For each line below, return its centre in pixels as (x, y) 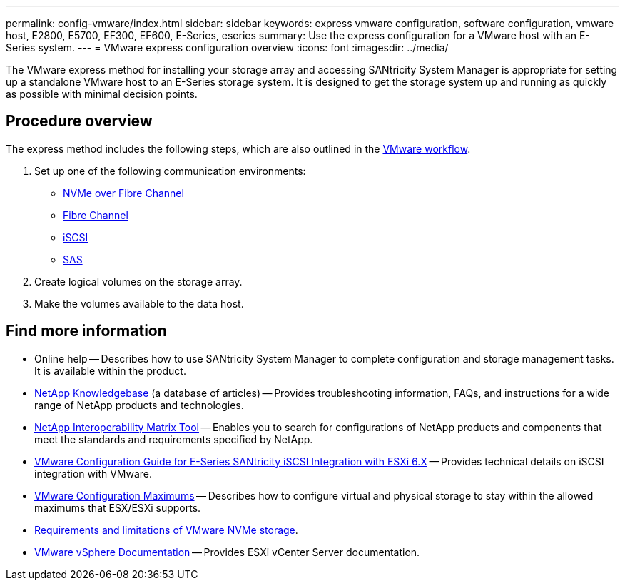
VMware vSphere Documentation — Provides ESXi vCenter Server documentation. (227, 552)
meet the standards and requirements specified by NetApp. (174, 439)
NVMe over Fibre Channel (123, 193)
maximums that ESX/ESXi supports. (118, 507)
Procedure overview (79, 121)
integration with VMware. (93, 473)
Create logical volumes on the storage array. (138, 281)
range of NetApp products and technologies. (139, 405)
